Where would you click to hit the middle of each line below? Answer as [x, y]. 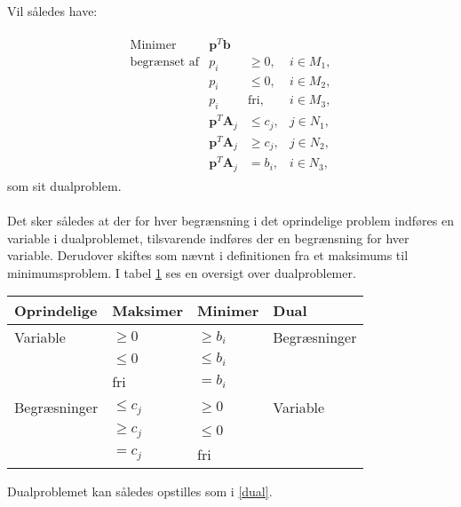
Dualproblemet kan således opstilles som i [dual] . [140, 491]
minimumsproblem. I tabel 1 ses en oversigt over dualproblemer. [182, 272]
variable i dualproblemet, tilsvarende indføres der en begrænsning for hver [208, 238]
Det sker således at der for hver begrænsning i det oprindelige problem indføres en [230, 221]
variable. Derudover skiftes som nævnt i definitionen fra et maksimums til [208, 255]
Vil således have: [52, 11]
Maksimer [148, 311]
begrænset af [165, 62]
